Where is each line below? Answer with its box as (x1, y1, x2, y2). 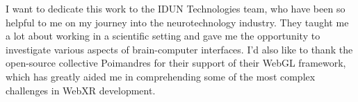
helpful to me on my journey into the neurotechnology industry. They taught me (6, 15, 349, 29)
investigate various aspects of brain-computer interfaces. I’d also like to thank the (6, 42, 353, 56)
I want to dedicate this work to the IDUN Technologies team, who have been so (6, 1, 345, 15)
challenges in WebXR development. (6, 83, 156, 97)
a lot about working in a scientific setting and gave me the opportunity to (6, 28, 320, 43)
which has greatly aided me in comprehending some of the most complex (6, 69, 316, 83)
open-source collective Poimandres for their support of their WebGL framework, (6, 56, 346, 70)
